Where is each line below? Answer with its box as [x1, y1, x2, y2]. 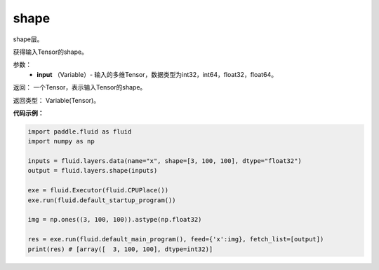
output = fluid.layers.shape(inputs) [27, 166, 158, 175]
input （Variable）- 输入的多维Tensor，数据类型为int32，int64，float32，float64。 [36, 70, 277, 78]
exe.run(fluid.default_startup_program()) [27, 196, 176, 204]
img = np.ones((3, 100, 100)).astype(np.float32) [27, 215, 202, 224]
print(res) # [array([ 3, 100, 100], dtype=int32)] [27, 245, 213, 253]
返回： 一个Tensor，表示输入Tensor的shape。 [13, 83, 147, 92]
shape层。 [13, 35, 44, 43]
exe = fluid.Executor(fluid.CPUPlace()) [27, 186, 168, 194]
